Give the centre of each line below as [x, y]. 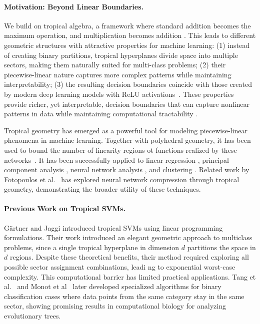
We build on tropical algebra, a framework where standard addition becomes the [127, 25]
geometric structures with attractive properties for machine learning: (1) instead [127, 45]
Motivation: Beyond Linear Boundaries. [74, 6]
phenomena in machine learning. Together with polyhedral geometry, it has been [127, 140]
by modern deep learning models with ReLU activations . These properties [119, 94]
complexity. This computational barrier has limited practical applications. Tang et [130, 276]
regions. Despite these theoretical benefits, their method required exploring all [129, 257]
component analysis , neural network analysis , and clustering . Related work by [127, 169]
